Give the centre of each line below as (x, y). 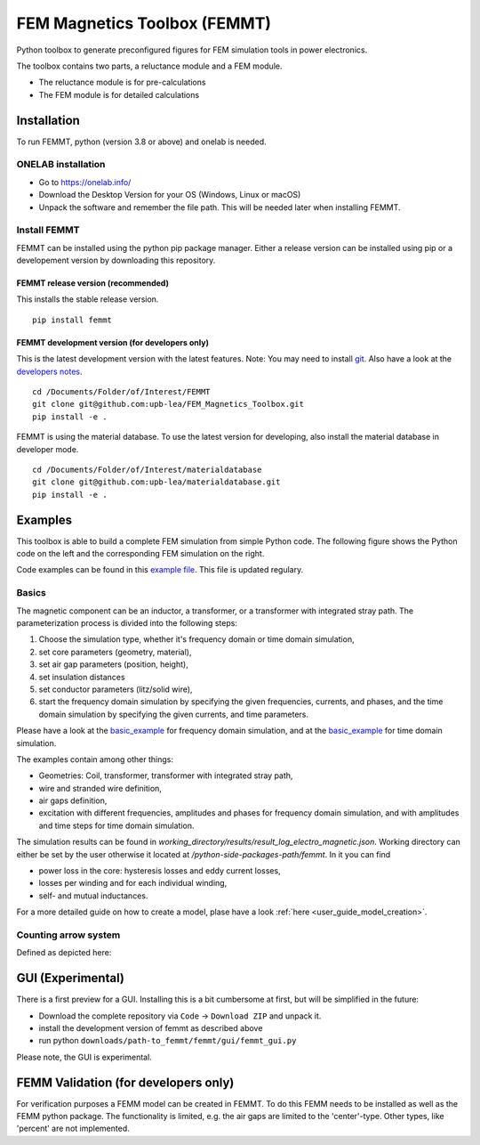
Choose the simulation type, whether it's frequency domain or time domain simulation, (196, 639)
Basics (31, 593)
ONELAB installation (61, 165)
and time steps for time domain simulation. (116, 825)
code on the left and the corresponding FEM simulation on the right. (140, 554)
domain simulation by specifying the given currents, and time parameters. (174, 714)
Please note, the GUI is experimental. (84, 1057)
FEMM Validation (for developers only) (125, 1082)
